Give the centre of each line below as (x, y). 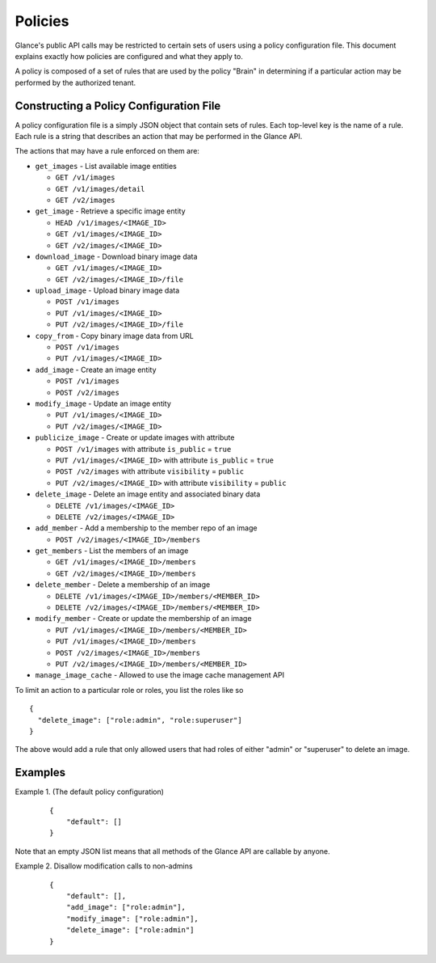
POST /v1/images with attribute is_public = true (143, 449)
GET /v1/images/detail (100, 189)
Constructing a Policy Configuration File (118, 106)
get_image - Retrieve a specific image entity (110, 211)
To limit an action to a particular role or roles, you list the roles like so (129, 690)
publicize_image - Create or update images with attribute (135, 437)
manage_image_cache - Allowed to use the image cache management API (160, 675)
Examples (40, 773)
